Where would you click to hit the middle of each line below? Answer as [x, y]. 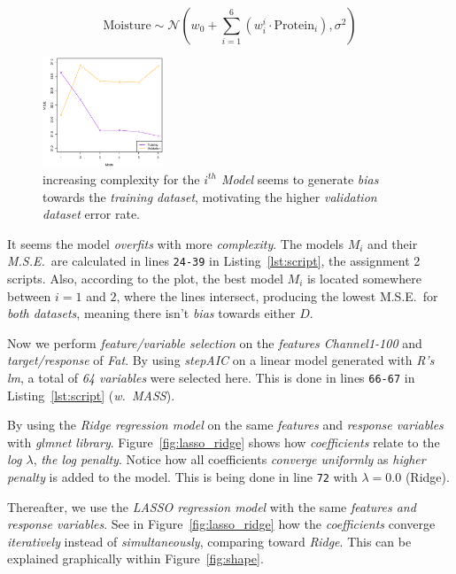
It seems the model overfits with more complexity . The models [176, 243]
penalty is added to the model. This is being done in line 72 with [182, 476]
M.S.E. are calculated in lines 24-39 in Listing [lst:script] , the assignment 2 [214, 261]
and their [393, 243]
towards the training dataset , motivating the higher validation [210, 196]
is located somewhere [364, 278]
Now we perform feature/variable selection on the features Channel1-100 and [215, 342]
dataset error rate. [91, 214]
